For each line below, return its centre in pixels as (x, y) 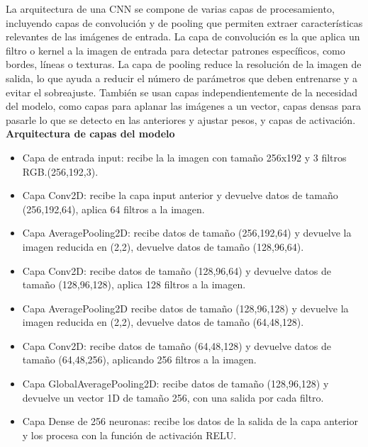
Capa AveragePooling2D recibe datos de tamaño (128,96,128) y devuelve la (185, 308)
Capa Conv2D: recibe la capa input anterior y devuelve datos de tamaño (180, 195)
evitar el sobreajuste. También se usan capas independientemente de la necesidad (182, 92)
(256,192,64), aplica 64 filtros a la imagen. (113, 209)
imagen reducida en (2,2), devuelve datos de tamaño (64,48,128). (163, 322)
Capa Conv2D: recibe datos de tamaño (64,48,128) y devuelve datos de (177, 345)
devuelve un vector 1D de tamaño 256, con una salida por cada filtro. (173, 397)
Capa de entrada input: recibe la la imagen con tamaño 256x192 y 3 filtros (184, 157)
